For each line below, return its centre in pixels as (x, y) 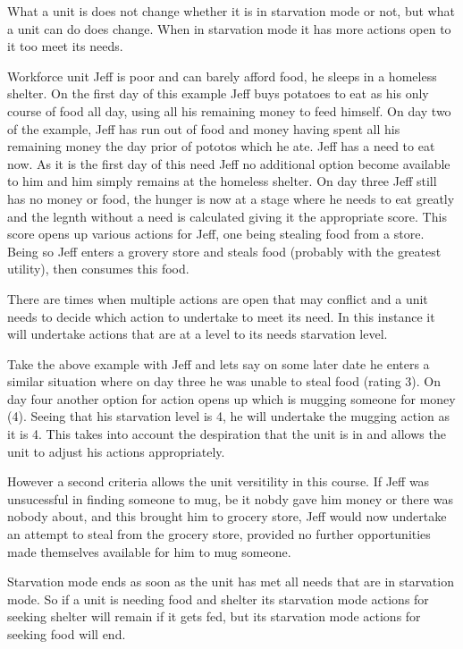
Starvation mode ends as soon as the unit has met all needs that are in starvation (231, 582)
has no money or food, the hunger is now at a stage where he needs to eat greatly (231, 198)
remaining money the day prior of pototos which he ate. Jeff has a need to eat (221, 146)
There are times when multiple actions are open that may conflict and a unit (218, 298)
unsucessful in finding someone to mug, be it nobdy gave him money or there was (230, 498)
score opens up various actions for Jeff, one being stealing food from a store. (216, 234)
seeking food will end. (67, 634)
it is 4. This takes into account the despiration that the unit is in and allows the (227, 434)
